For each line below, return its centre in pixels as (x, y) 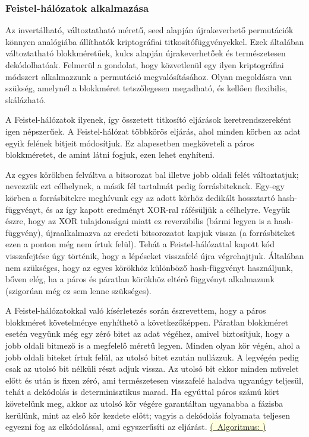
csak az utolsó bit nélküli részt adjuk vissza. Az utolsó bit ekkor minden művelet (152, 369)
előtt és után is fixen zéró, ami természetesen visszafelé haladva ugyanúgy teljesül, (154, 380)
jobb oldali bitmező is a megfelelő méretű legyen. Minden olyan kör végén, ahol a (153, 345)
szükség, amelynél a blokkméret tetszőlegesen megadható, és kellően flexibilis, (146, 88)
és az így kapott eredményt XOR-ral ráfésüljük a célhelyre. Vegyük (168, 209)
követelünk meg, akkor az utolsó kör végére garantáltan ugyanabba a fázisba (144, 403)
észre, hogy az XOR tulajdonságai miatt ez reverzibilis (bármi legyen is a (138, 221)
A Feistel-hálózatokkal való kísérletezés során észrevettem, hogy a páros (136, 310)
